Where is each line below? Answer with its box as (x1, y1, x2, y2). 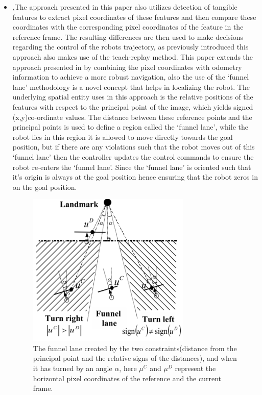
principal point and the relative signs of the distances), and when (33, 353, 237, 363)
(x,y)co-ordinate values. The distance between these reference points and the (12, 111, 252, 122)
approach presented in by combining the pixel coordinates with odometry (12, 61, 242, 72)
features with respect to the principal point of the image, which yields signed (12, 101, 253, 112)
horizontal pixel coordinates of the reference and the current (33, 373, 222, 383)
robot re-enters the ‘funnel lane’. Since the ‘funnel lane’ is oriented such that (12, 161, 251, 172)
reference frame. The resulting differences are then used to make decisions (12, 31, 244, 42)
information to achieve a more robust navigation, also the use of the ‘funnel (12, 71, 249, 82)
